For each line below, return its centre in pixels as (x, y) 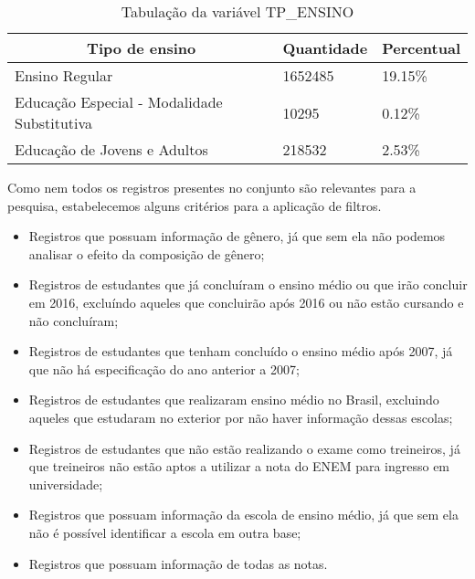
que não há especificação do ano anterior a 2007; (164, 368)
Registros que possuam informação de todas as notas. (178, 563)
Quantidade (325, 48)
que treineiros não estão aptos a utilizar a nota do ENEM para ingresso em (239, 466)
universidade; (66, 484)
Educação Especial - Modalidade (119, 102)
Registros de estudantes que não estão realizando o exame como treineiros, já (244, 448)
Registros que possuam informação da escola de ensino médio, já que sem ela (243, 515)
